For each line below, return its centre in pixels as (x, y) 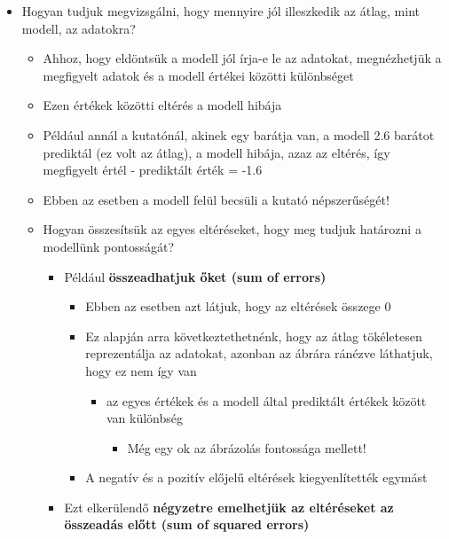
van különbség (145, 418)
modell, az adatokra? (79, 28)
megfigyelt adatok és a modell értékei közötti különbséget (198, 75)
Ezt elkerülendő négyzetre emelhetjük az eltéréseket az (229, 507)
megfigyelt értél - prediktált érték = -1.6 (153, 170)
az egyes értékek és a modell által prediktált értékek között (266, 400)
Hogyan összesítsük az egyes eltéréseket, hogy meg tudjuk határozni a (232, 229)
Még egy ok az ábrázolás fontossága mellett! (247, 447)
